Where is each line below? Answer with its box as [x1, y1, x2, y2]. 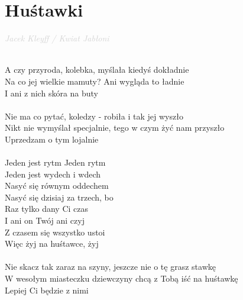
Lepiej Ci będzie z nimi [5, 283, 89, 296]
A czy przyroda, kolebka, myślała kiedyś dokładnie [5, 63, 189, 76]
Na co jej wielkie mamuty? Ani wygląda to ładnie [5, 75, 184, 87]
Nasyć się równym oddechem [5, 179, 109, 192]
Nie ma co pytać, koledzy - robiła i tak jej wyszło [5, 109, 183, 122]
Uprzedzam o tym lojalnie [5, 133, 99, 145]
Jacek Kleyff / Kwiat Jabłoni [5, 32, 109, 44]
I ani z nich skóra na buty [5, 86, 99, 99]
